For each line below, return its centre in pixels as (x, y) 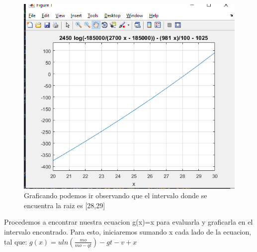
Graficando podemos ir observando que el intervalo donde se (116, 195)
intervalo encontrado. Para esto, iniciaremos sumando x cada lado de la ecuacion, (128, 232)
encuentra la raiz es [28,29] (65, 205)
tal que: (16, 241)
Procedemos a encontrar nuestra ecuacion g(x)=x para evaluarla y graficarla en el (128, 222)
